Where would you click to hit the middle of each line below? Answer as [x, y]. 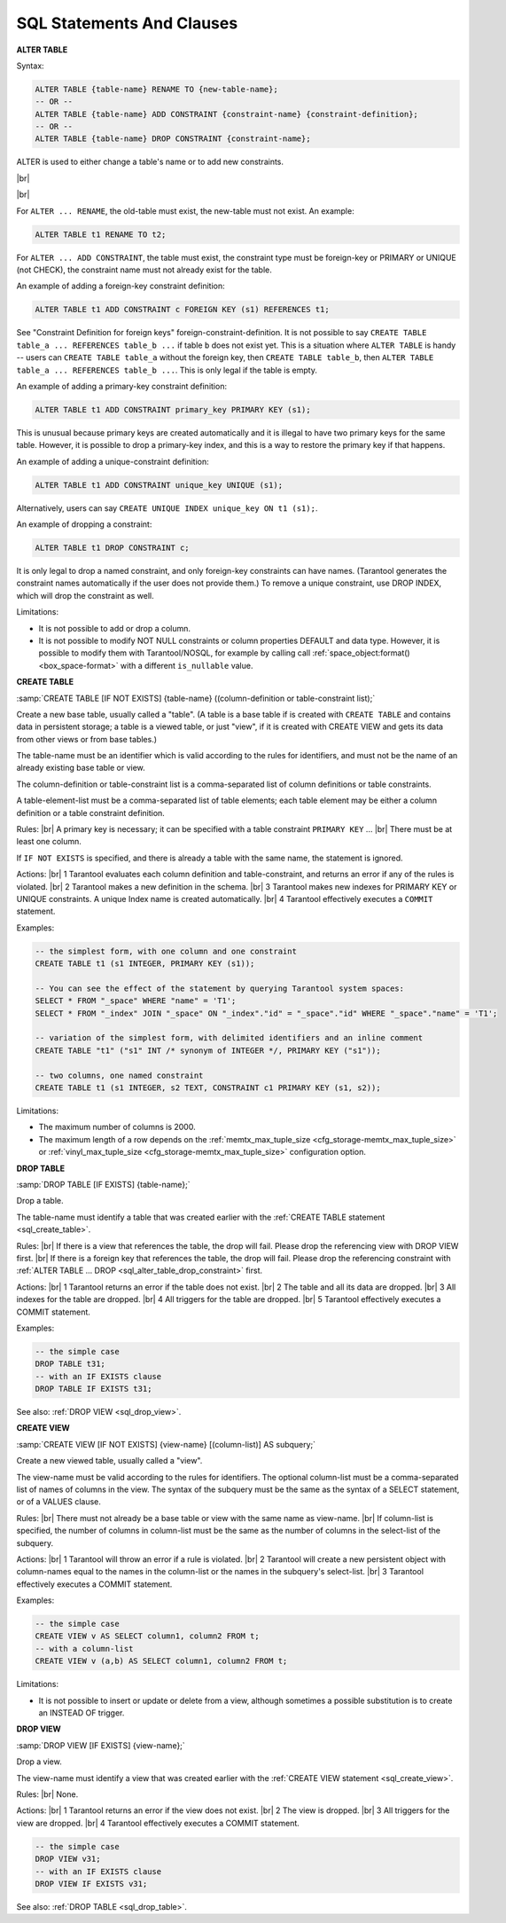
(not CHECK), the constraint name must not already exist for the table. [144, 270]
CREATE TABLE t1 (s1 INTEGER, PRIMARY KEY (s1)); [145, 964]
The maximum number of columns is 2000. [117, 1127]
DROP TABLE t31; [70, 1364]
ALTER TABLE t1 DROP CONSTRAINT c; [112, 548]
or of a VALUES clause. [59, 1502]
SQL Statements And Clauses [127, 23]
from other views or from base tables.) [87, 739]
